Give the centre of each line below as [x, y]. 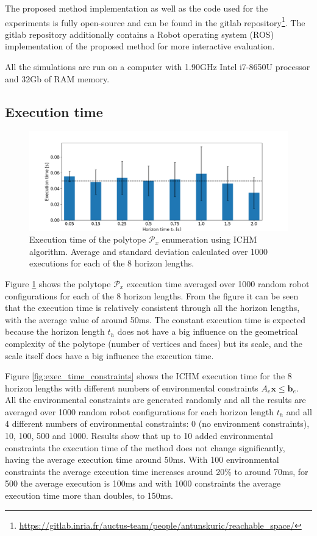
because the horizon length [55, 331]
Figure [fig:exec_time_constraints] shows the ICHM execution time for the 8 [148, 376]
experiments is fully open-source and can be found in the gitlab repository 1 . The [155, 21]
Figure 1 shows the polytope [58, 283]
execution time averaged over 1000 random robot [218, 283]
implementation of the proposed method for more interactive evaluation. [140, 46]
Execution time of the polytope [88, 239]
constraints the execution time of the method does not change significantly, [145, 447]
